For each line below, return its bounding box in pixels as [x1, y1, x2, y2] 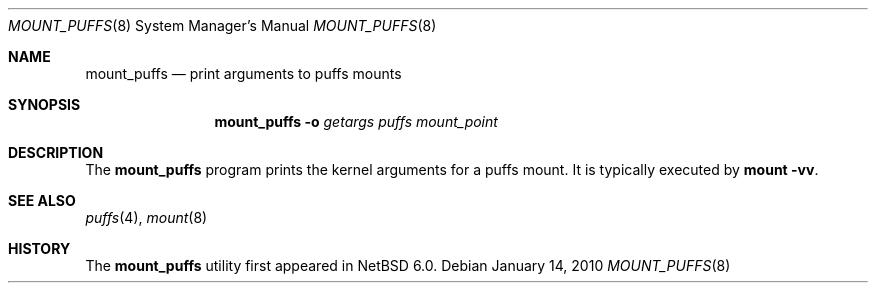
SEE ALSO [8, 192, 76, 209]
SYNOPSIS [8, 96, 81, 113]
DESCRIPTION [8, 144, 104, 161]
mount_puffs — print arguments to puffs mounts [85, 65, 402, 82]
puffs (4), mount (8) [85, 209, 208, 226]
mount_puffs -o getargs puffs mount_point [214, 113, 498, 130]
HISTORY [8, 240, 71, 257]
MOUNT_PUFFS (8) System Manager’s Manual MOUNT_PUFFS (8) [8, 17, 437, 34]
